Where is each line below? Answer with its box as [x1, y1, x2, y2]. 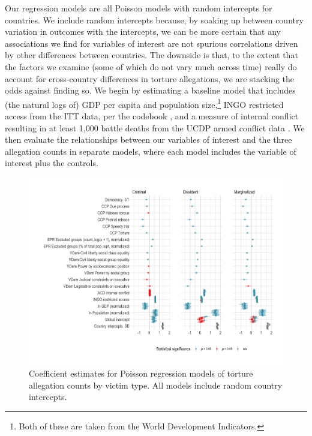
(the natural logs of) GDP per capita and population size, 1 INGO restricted [5, 96, 284, 110]
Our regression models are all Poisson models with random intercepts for [5, 2, 272, 14]
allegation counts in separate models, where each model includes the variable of [5, 145, 296, 157]
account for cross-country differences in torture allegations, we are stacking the [5, 72, 295, 85]
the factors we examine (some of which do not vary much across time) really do [5, 60, 297, 73]
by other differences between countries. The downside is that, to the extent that [5, 49, 298, 61]
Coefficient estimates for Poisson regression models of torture [29, 367, 253, 380]
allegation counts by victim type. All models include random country [29, 378, 283, 391]
